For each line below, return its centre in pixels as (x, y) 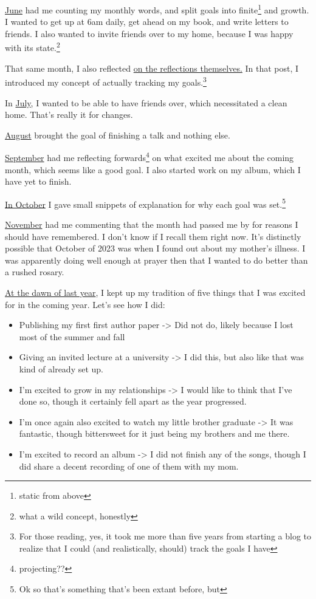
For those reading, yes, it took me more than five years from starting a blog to (165, 536)
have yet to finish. (38, 181)
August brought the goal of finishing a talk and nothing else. (118, 135)
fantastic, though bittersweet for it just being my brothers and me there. (154, 433)
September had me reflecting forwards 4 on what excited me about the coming (149, 156)
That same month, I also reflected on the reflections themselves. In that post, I (152, 68)
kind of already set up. (61, 368)
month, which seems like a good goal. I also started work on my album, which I (153, 169)
